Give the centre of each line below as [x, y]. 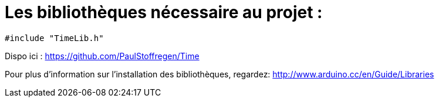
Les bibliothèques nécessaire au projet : [164, 12]
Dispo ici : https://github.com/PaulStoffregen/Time [102, 56]
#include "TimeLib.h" [54, 38]
